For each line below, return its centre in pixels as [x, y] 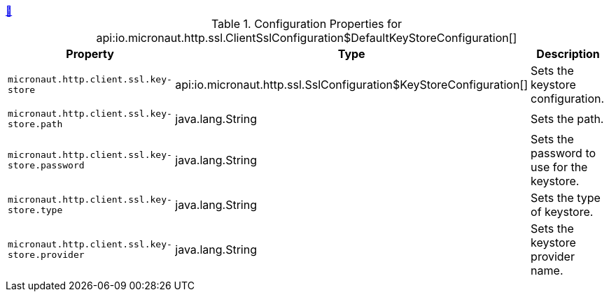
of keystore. [562, 212]
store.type [35, 210]
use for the [559, 167]
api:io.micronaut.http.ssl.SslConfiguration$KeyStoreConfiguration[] [352, 85]
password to [563, 153]
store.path [35, 124]
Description [568, 54]
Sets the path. [567, 119]
